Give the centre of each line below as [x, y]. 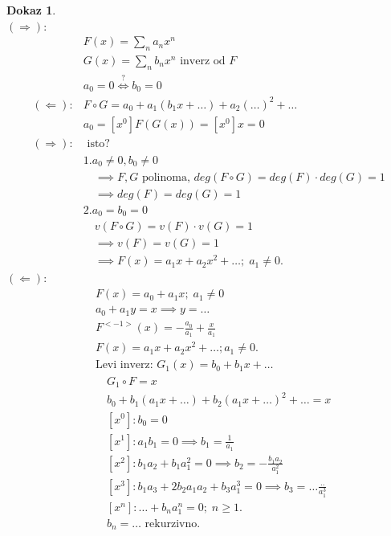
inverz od [203, 61]
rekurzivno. [173, 524]
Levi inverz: [124, 365]
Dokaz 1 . [31, 10]
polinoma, [166, 177]
